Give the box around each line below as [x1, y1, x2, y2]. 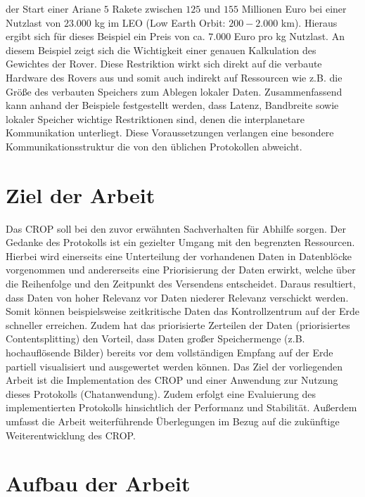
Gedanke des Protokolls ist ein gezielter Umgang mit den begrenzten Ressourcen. [6, 235, 355, 250]
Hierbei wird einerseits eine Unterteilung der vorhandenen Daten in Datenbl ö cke [6, 248, 352, 263]
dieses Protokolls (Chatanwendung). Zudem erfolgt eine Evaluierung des [6, 386, 316, 401]
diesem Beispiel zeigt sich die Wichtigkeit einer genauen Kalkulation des [6, 42, 316, 57]
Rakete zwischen [112, 1, 183, 15]
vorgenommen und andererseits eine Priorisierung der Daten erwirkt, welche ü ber [6, 262, 356, 277]
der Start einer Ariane [6, 1, 101, 15]
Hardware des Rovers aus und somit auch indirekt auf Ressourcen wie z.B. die [6, 70, 342, 84]
